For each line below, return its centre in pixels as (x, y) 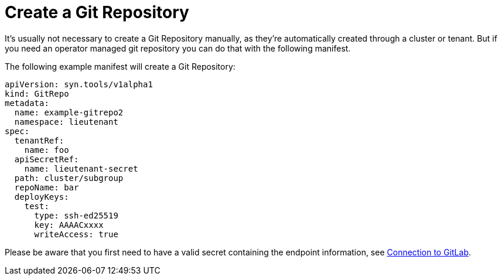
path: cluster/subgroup (69, 178)
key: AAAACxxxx (69, 225)
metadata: (27, 103)
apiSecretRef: (47, 159)
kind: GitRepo (37, 93)
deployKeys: (42, 197)
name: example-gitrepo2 (69, 112)
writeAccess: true (76, 234)
